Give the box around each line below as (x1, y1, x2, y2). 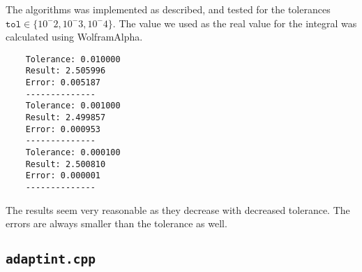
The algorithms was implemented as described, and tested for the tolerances (6, 2, 331, 16)
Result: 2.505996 (25, 66, 106, 76)
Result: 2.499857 (25, 113, 106, 123)
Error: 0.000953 (25, 124, 101, 134)
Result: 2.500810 (25, 159, 106, 169)
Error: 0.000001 (25, 171, 101, 181)
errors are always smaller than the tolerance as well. (6, 216, 227, 231)
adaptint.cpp (6, 252, 96, 267)
